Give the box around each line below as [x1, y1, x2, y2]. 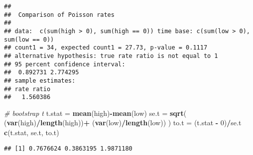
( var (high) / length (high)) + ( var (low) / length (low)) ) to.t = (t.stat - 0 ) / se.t [4, 117, 242, 128]
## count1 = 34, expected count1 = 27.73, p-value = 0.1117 [4, 44, 208, 52]
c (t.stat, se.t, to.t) [4, 127, 59, 138]
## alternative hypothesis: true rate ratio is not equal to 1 [4, 52, 218, 59]
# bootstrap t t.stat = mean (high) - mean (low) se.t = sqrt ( [4, 107, 187, 118]
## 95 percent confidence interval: [4, 60, 126, 68]
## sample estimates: [4, 77, 76, 84]
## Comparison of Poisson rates [4, 11, 115, 18]
